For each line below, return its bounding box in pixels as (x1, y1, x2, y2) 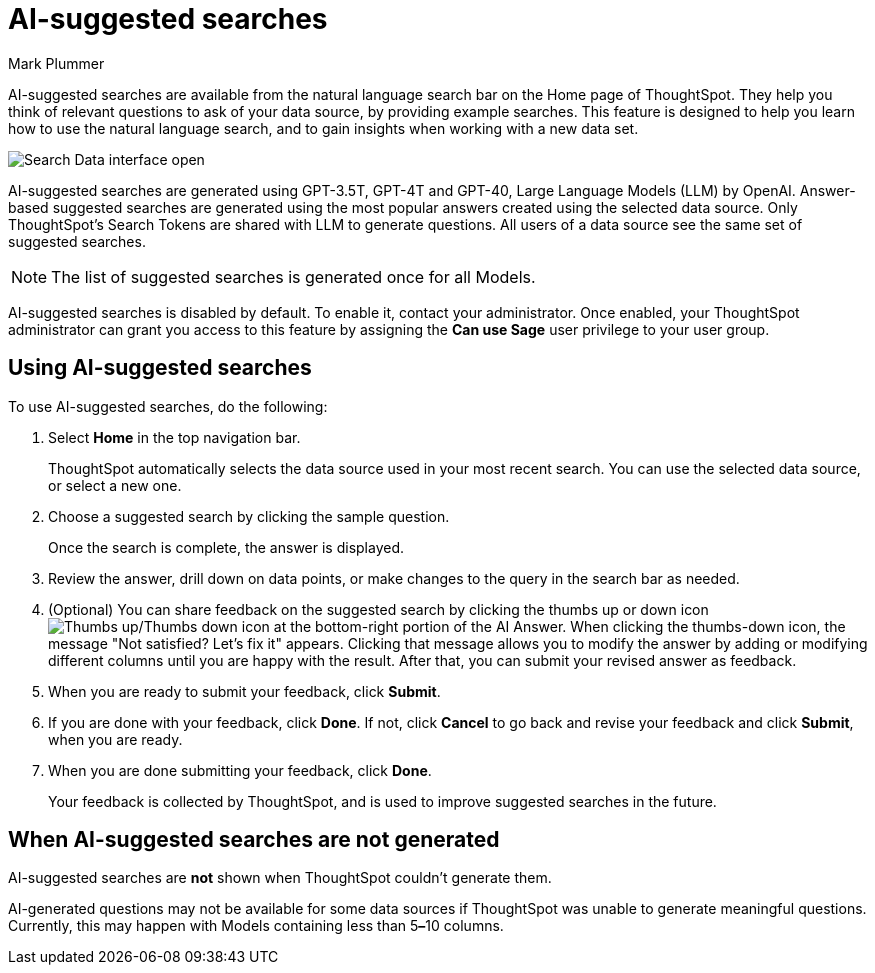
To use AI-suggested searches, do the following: (8, 397, 328, 415)
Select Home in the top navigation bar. (48, 428, 301, 446)
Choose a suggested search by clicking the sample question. (48, 507, 450, 525)
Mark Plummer (8, 54, 105, 72)
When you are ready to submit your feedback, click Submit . (48, 682, 441, 700)
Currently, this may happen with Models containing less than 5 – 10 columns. (8, 917, 504, 935)
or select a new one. (48, 476, 182, 494)
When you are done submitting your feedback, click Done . (48, 761, 432, 779)
